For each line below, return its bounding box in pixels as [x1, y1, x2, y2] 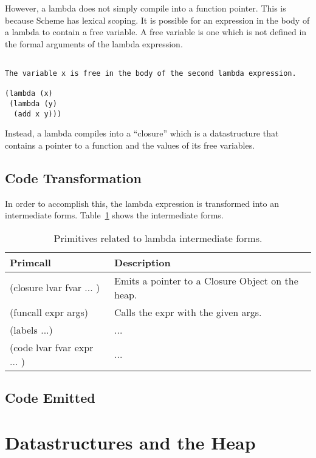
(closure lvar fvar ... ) [10, 280, 100, 295]
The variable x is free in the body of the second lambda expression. [5, 69, 297, 78]
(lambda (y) [9, 99, 57, 108]
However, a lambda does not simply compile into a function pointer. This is [5, 2, 286, 14]
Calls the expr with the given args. [114, 305, 262, 319]
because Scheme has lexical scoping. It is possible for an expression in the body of [5, 13, 310, 26]
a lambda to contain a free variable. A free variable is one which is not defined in [5, 25, 307, 38]
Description [114, 255, 171, 269]
